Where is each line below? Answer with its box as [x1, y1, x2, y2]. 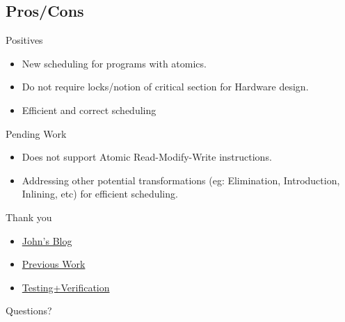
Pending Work [6, 126, 67, 140]
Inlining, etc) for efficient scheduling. [22, 186, 178, 201]
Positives [6, 33, 43, 47]
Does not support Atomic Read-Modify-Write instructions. [22, 150, 272, 164]
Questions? [6, 303, 52, 318]
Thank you [6, 209, 52, 224]
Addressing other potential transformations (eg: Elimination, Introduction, [22, 172, 340, 187]
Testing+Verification [22, 280, 110, 294]
